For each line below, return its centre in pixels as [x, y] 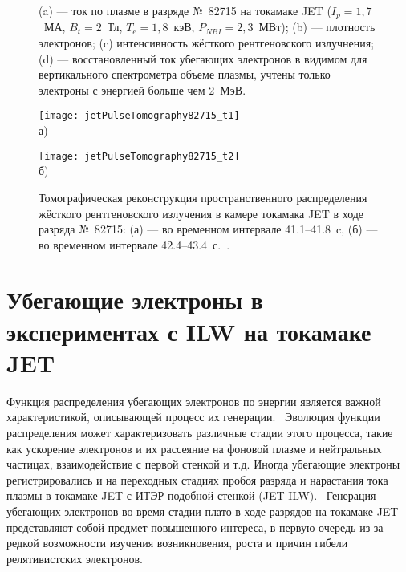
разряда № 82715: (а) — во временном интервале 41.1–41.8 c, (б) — [208, 229]
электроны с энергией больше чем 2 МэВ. [142, 89]
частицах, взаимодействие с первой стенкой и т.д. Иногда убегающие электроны [203, 464]
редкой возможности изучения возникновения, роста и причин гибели [177, 543]
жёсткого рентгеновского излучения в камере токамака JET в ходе [201, 213]
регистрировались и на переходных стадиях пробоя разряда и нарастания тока [197, 479]
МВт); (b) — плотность [317, 27]
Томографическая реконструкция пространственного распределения [203, 197]
